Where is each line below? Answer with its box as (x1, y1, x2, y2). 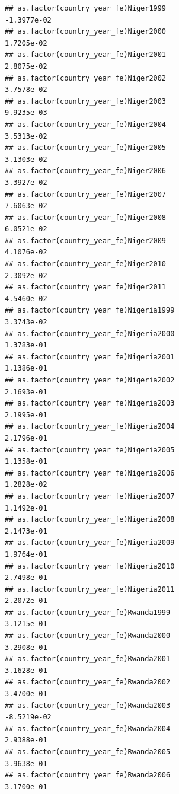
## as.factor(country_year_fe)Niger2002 (5, 74, 167, 82)
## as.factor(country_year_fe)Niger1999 (5, 4, 167, 12)
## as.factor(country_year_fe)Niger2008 (5, 213, 167, 222)
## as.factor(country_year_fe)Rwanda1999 (5, 608, 171, 617)
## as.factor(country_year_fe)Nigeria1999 (5, 306, 175, 315)
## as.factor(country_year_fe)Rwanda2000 (5, 632, 171, 640)
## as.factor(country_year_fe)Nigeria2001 (5, 352, 175, 361)
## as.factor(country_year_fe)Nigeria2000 (5, 329, 175, 338)
